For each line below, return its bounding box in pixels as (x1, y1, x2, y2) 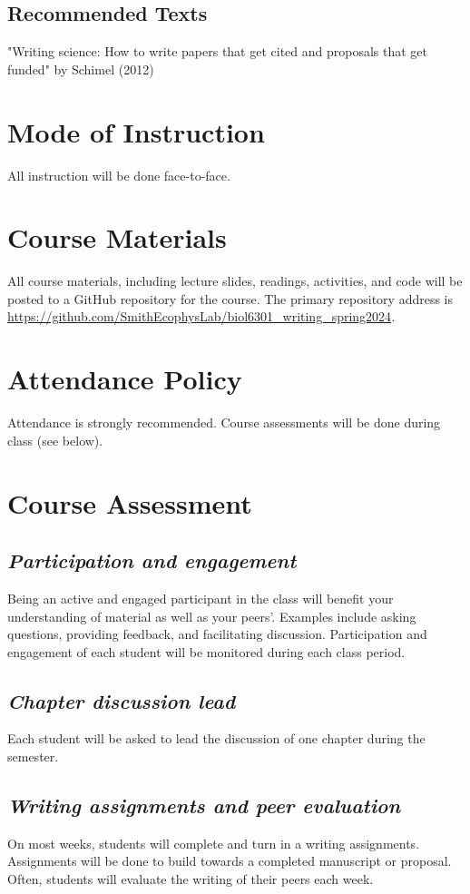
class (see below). (7, 430, 103, 449)
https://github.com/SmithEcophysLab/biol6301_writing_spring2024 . (7, 307, 396, 326)
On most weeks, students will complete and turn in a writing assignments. (7, 833, 420, 852)
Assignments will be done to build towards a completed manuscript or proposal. (7, 851, 452, 870)
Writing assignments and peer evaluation (7, 791, 401, 820)
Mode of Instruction (7, 113, 265, 150)
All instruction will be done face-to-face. (7, 165, 230, 184)
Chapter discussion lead (7, 686, 236, 714)
